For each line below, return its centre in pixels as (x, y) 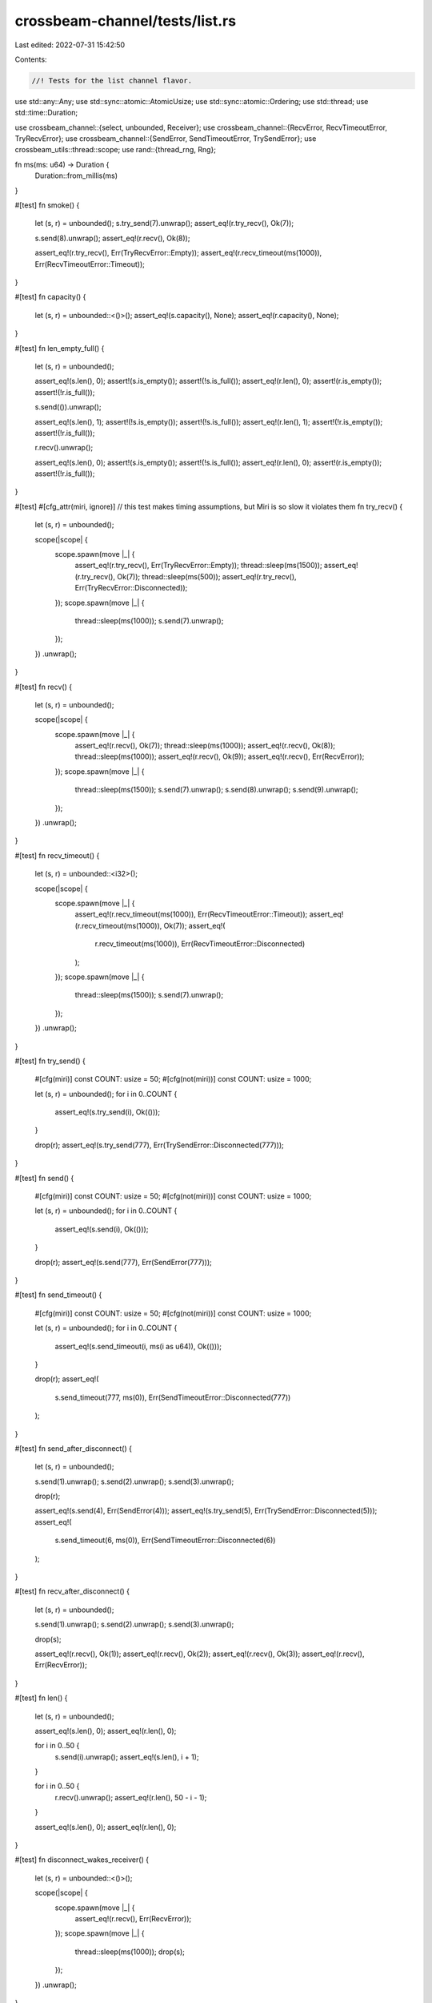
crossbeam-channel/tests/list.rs (125, 21)
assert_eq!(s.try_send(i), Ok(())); (107, 1112)
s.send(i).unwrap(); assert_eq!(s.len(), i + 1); (127, 1757)
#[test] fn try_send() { (50, 1061)
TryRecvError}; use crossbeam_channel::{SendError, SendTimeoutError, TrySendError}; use (166, 139)
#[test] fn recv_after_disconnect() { (72, 1591)
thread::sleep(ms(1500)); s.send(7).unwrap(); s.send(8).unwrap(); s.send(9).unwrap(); (217, 790)
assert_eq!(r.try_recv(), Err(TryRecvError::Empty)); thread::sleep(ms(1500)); (199, 566)
